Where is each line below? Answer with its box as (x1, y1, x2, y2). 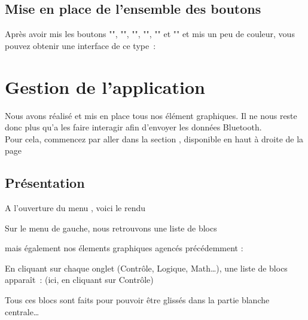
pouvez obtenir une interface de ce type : (5, 39, 156, 51)
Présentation (5, 173, 85, 192)
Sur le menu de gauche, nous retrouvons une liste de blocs (5, 221, 217, 234)
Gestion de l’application (5, 74, 205, 99)
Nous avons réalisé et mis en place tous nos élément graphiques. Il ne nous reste (5, 109, 297, 121)
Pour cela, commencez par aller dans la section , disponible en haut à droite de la (5, 132, 304, 145)
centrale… (5, 305, 39, 318)
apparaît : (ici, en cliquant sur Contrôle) (5, 273, 154, 286)
